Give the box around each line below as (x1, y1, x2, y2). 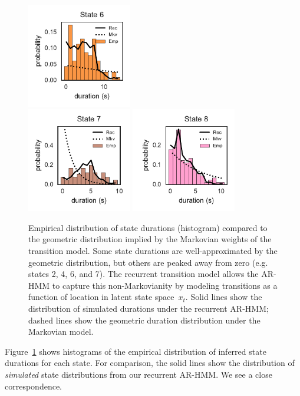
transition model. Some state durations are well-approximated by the (28, 244, 278, 256)
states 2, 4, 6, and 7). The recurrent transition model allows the (28, 268, 259, 280)
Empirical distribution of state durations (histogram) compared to (28, 221, 268, 233)
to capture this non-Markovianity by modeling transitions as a (52, 279, 278, 291)
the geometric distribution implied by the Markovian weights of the (28, 233, 272, 245)
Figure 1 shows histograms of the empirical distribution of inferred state (5, 345, 266, 357)
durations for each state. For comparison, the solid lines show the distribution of (5, 357, 295, 369)
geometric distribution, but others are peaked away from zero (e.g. (28, 256, 268, 268)
